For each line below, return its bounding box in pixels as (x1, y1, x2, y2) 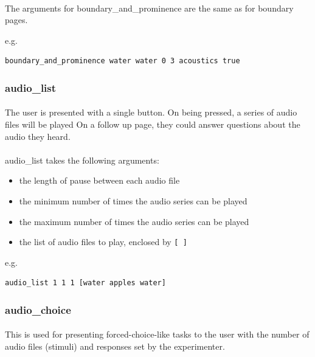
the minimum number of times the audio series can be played (19, 194, 247, 207)
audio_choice (5, 302, 71, 317)
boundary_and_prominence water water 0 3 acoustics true (5, 57, 240, 66)
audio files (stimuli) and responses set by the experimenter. (5, 340, 225, 353)
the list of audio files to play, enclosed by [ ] (19, 235, 187, 248)
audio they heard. (5, 130, 71, 142)
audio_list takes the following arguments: (5, 153, 159, 166)
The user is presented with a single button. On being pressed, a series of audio (5, 106, 297, 119)
